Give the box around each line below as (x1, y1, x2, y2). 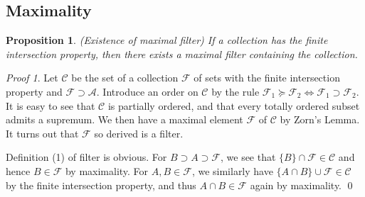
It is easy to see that (6, 98, 95, 113)
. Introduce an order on (96, 84, 199, 98)
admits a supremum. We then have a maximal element (6, 112, 243, 127)
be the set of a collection (71, 70, 179, 85)
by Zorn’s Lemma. (280, 112, 360, 127)
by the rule (211, 84, 260, 98)
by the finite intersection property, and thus (6, 177, 196, 192)
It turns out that (6, 125, 79, 140)
